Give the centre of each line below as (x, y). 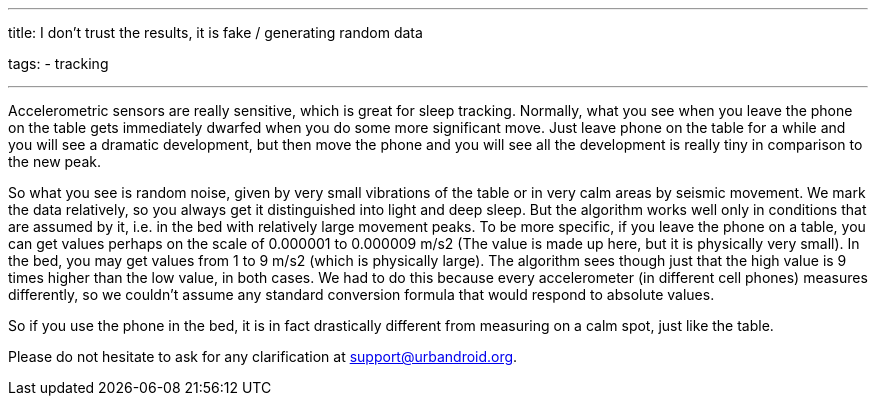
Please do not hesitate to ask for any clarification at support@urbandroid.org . (263, 356)
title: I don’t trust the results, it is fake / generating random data (215, 32)
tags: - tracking (58, 63)
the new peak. (54, 161)
